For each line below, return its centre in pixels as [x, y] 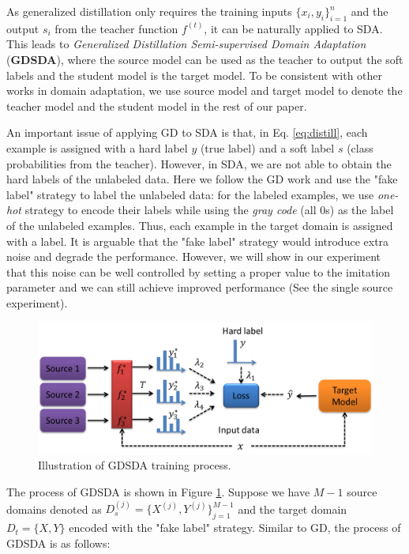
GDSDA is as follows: [58, 543]
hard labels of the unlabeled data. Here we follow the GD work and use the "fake [202, 179]
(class [360, 147]
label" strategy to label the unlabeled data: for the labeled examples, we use [190, 194]
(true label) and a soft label [267, 147]
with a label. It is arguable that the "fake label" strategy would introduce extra [198, 241]
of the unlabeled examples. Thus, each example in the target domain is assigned [200, 225]
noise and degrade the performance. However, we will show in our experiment [194, 256]
